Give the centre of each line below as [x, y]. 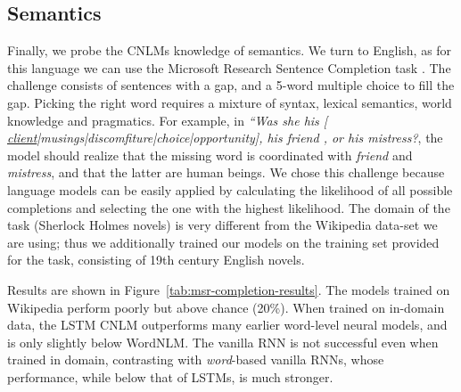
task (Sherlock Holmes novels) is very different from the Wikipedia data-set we [222, 225]
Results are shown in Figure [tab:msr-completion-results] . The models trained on [229, 289]
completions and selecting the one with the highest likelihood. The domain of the [229, 207]
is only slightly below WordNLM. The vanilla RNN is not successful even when [223, 342]
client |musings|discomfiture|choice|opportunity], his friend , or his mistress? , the [225, 138]
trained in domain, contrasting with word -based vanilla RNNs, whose [196, 359]
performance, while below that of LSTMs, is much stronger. [170, 376]
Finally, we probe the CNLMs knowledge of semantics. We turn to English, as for [230, 50]
